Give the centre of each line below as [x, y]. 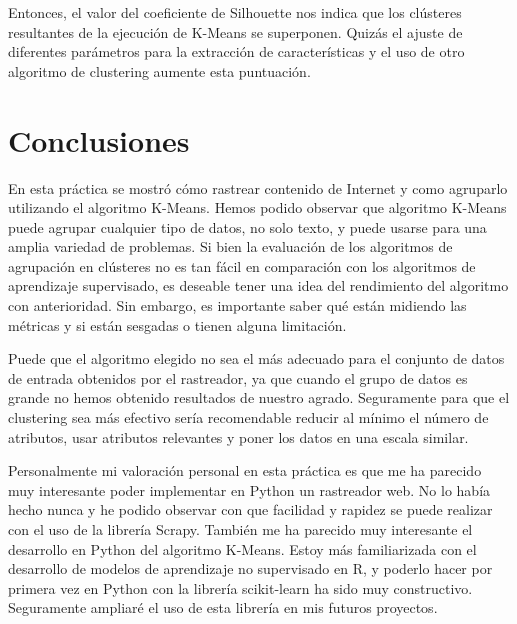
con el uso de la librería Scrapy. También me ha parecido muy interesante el [240, 529]
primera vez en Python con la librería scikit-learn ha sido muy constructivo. [240, 587]
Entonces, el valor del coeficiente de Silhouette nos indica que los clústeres [235, 12]
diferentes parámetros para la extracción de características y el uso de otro [236, 51]
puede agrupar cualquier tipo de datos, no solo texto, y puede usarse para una [247, 226]
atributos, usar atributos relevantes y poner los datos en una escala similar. [238, 436]
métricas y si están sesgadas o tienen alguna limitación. [177, 324]
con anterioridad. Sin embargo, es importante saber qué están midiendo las [237, 305]
